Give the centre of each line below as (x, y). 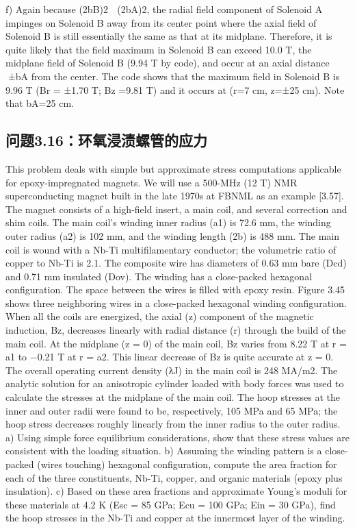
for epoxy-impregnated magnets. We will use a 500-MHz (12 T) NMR (152, 182)
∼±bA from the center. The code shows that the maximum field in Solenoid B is (173, 76)
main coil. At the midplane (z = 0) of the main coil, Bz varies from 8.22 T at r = (176, 343)
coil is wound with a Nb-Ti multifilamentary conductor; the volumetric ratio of (171, 249)
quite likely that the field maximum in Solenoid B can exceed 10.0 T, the (159, 49)
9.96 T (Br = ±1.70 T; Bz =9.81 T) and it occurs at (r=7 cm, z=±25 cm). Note (175, 89)
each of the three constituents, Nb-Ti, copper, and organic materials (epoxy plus (174, 477)
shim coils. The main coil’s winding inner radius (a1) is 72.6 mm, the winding (168, 222)
